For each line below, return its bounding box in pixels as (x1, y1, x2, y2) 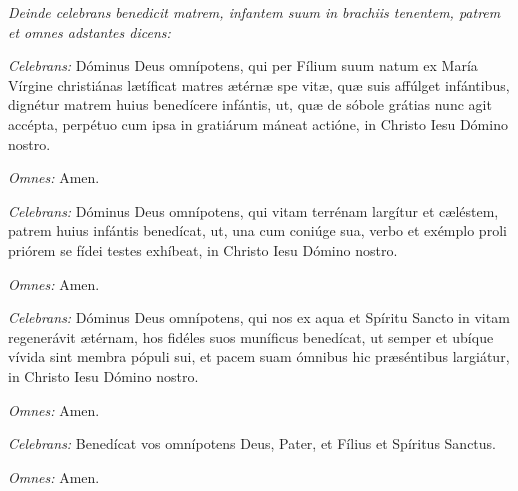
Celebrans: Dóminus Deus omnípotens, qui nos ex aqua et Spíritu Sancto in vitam (8, 307, 510, 328)
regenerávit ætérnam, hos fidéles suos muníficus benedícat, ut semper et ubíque (8, 326, 494, 347)
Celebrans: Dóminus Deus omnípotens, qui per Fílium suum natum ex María (8, 55, 478, 76)
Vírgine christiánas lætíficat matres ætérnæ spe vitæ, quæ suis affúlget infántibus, (8, 74, 510, 95)
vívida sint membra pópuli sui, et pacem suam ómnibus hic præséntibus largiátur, (8, 346, 510, 367)
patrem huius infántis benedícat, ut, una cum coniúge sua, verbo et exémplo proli (8, 220, 507, 241)
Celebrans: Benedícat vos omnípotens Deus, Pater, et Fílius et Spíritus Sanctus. (8, 433, 496, 454)
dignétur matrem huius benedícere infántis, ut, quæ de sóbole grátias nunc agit (8, 94, 492, 115)
